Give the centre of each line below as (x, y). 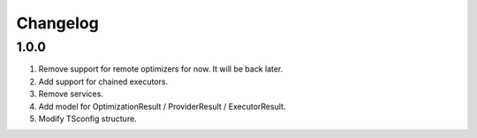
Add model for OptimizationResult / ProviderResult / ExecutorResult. (162, 106)
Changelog (57, 23)
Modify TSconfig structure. (87, 119)
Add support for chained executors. (103, 81)
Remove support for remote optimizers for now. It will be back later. (161, 69)
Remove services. (71, 94)
